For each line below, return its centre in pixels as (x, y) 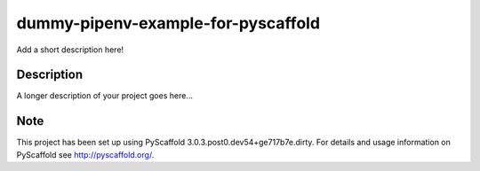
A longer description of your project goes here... (104, 96)
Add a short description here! (70, 50)
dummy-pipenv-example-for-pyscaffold (168, 23)
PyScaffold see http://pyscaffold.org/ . (85, 154)
